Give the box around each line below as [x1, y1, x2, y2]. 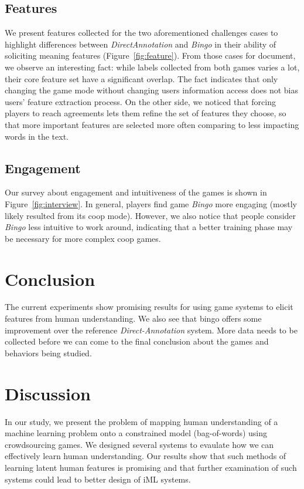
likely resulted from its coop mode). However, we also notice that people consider [5, 209, 296, 221]
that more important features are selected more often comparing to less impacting [5, 118, 299, 130]
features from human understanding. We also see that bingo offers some [5, 312, 262, 325]
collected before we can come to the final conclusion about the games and [5, 335, 269, 348]
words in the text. [5, 130, 69, 142]
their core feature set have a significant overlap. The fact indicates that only [5, 72, 278, 85]
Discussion [5, 381, 91, 405]
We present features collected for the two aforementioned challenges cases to [5, 26, 278, 39]
